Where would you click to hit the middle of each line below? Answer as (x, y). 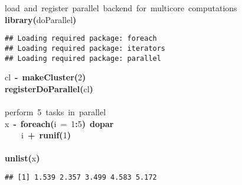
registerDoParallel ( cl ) (49, 88)
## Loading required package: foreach (81, 39)
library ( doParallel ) (41, 19)
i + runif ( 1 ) (46, 135)
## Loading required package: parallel (83, 58)
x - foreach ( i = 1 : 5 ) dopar (59, 123)
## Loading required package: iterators (85, 48)
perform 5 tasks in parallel (55, 111)
